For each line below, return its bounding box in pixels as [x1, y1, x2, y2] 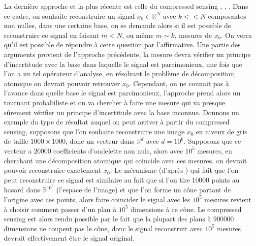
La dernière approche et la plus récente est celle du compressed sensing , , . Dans [4, 1, 248, 11]
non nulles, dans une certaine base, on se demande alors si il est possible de [4, 20, 231, 31]
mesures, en [197, 145, 232, 155]
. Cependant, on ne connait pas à [128, 78, 229, 88]
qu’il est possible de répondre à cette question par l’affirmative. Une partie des [4, 39, 241, 50]
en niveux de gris [196, 126, 247, 136]
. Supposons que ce [184, 136, 241, 146]
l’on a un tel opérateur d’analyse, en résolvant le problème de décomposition [4, 68, 234, 79]
